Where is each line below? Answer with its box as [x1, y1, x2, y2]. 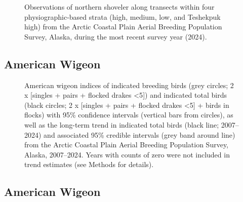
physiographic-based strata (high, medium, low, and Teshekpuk [24, 11, 221, 22]
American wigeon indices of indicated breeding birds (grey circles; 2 [24, 79, 234, 90]
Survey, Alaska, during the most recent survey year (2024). [24, 31, 207, 42]
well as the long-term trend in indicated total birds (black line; [24, 119, 219, 130]
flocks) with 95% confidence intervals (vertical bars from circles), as [24, 109, 233, 120]
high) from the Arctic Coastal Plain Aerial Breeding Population [24, 21, 222, 32]
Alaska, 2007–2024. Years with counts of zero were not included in [24, 149, 230, 159]
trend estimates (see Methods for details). [24, 159, 154, 170]
